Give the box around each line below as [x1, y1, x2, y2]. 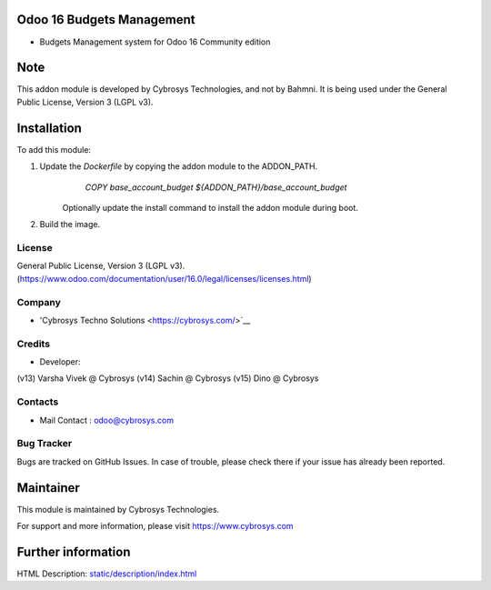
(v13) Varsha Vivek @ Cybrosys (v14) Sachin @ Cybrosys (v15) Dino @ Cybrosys [16, 373, 319, 384]
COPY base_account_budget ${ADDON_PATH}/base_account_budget [85, 182, 347, 193]
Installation [16, 120, 82, 135]
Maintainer [16, 480, 81, 495]
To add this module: [16, 144, 91, 155]
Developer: [39, 356, 81, 367]
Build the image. [39, 219, 100, 230]
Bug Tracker [16, 437, 73, 450]
